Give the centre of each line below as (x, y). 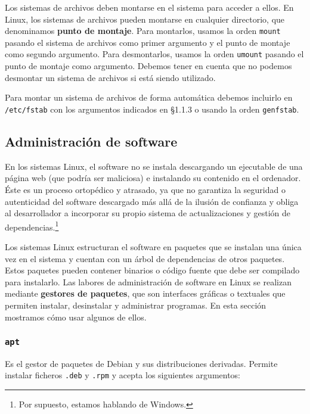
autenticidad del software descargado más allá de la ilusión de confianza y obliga (152, 201)
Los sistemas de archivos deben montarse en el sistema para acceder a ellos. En (149, 7)
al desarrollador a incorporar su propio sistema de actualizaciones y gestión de (148, 213)
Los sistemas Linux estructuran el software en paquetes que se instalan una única (153, 246)
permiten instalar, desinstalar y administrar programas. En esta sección (136, 305)
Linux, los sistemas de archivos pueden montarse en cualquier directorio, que (145, 19)
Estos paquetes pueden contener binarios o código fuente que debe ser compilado (152, 270)
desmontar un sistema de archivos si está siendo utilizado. (110, 77)
